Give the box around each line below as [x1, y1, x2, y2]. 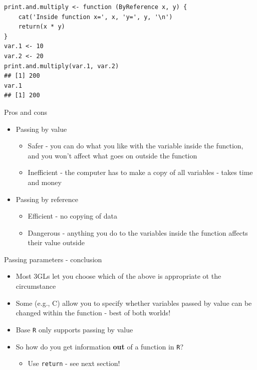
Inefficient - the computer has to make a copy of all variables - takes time [28, 167, 253, 177]
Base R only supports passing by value [16, 324, 133, 334]
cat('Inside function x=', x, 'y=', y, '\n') [18, 13, 173, 21]
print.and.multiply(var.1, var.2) [4, 62, 119, 70]
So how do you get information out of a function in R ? [16, 341, 184, 351]
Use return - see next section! [28, 358, 120, 368]
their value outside [28, 237, 85, 248]
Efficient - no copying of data [28, 211, 117, 221]
